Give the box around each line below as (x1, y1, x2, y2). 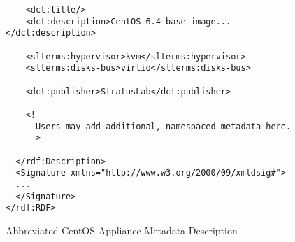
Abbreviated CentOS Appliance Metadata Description (6, 222, 238, 237)
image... (190, 16, 231, 27)
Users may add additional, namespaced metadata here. (35, 121, 292, 131)
